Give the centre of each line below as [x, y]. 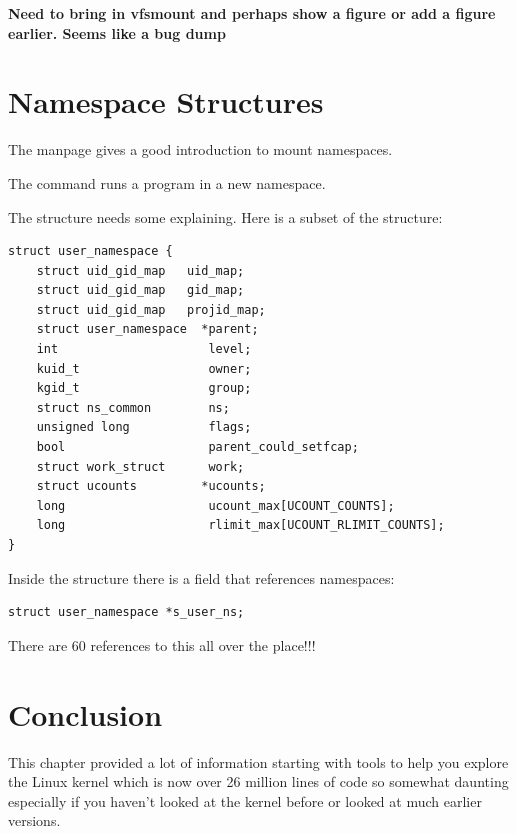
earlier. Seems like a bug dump [117, 32]
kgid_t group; [144, 388]
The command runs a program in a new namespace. [167, 182]
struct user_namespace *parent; [147, 329]
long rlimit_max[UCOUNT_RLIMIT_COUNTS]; [240, 525]
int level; [144, 349]
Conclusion [85, 713]
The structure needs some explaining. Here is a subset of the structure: [225, 216]
